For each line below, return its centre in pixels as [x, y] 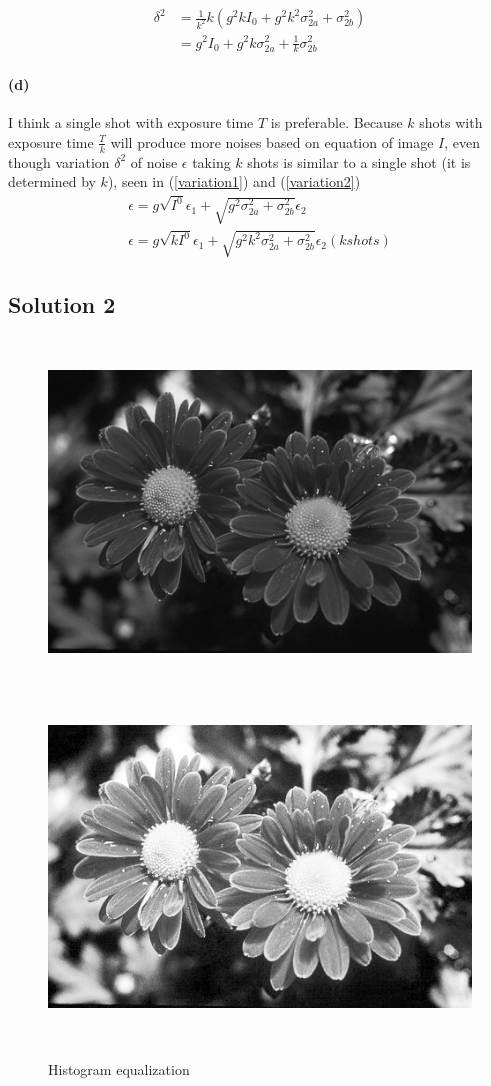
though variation [59, 161]
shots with [451, 122]
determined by [52, 181]
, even [462, 141]
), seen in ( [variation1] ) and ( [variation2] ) [234, 181]
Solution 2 [62, 304]
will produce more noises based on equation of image [272, 141]
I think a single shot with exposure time [131, 122]
